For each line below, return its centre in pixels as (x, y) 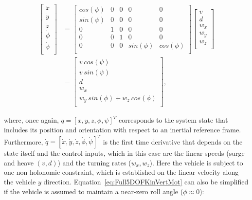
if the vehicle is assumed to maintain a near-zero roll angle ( (94, 191)
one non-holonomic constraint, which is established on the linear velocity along (121, 172)
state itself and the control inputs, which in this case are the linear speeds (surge (124, 153)
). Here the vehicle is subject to (196, 162)
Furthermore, (24, 141)
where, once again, (31, 120)
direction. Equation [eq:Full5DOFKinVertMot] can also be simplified (146, 181)
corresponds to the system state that (173, 120)
